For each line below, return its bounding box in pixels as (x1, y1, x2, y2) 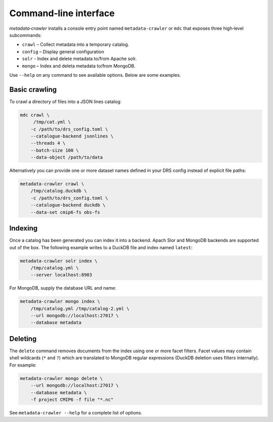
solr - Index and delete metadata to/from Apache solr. (22, 56, 137, 62)
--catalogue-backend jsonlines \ (30, 133, 114, 139)
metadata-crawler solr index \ (20, 258, 98, 264)
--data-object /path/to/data (30, 155, 103, 160)
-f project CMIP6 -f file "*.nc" (30, 397, 114, 402)
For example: (9, 362, 37, 368)
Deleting (9, 334, 37, 343)
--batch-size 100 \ (30, 147, 79, 153)
